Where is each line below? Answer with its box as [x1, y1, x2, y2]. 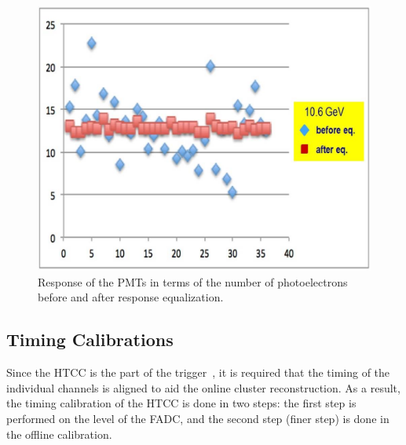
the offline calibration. [6, 425, 112, 442]
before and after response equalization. [38, 289, 224, 305]
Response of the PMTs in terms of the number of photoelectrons [38, 273, 348, 290]
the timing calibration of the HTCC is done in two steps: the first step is [6, 395, 357, 411]
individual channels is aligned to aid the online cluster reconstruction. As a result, [6, 379, 401, 396]
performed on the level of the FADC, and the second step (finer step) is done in [6, 410, 390, 427]
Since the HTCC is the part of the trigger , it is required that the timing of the [6, 364, 390, 381]
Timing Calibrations [6, 327, 174, 352]
